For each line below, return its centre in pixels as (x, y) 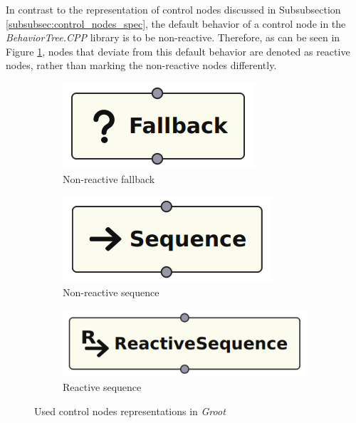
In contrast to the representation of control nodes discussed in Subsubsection (173, 9)
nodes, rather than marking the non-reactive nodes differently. (141, 65)
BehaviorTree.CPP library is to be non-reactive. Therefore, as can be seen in (173, 37)
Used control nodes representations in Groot (130, 411)
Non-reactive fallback (109, 178)
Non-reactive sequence (111, 292)
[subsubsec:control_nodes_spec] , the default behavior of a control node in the (176, 23)
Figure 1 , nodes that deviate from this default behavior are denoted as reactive (178, 51)
